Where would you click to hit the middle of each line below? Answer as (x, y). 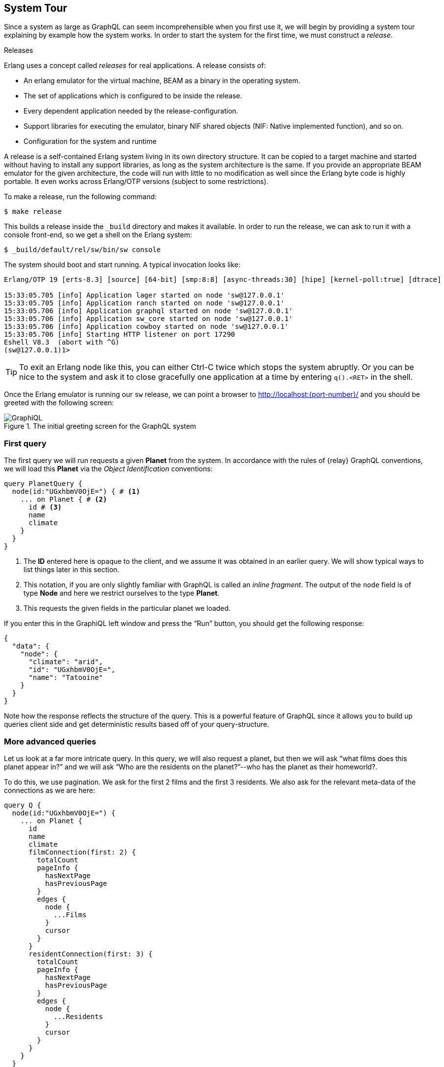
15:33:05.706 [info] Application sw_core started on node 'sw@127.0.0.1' (149, 319)
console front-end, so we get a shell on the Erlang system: (98, 235)
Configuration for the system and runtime (90, 141)
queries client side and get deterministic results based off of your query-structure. (137, 724)
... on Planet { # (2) (64, 499)
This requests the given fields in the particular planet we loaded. (127, 608)
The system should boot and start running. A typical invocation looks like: (122, 265)
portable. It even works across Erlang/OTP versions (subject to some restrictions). (136, 182)
